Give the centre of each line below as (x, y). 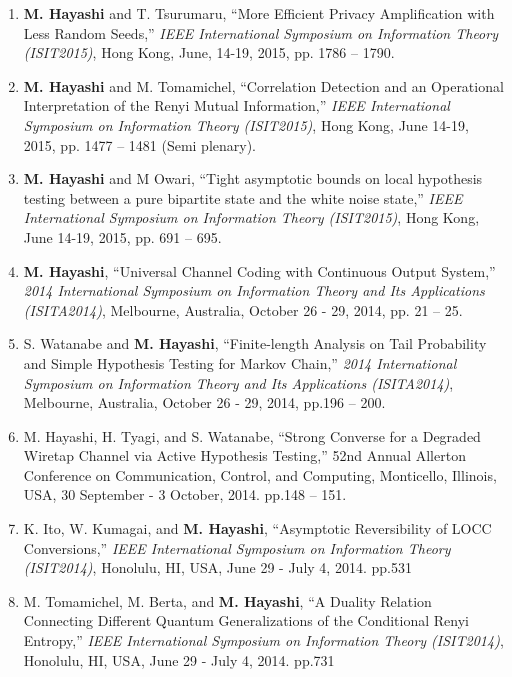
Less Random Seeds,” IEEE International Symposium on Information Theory (260, 32)
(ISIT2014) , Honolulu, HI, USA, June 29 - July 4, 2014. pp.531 (217, 567)
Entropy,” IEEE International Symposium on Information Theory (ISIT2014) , (263, 640)
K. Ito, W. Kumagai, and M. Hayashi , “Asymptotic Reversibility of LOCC (257, 528)
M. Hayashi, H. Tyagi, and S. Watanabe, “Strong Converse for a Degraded (252, 435)
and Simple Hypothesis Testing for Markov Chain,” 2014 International (240, 362)
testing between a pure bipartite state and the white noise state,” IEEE (243, 197)
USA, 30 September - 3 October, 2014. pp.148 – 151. (185, 494)
